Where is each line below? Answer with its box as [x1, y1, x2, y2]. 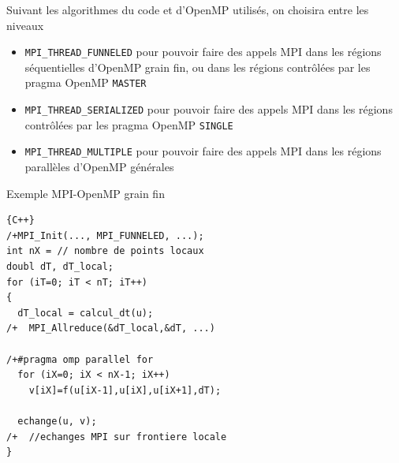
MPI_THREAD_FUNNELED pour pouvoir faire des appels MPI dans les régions [24, 43, 382, 60]
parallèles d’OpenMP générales [24, 159, 174, 175]
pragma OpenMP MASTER [24, 74, 147, 91]
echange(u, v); [17, 415, 97, 427]
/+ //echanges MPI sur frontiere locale [6, 431, 227, 442]
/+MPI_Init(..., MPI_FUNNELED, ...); [6, 230, 204, 241]
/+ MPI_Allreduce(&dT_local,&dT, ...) [6, 323, 215, 334]
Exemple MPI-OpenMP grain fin [6, 185, 165, 201]
